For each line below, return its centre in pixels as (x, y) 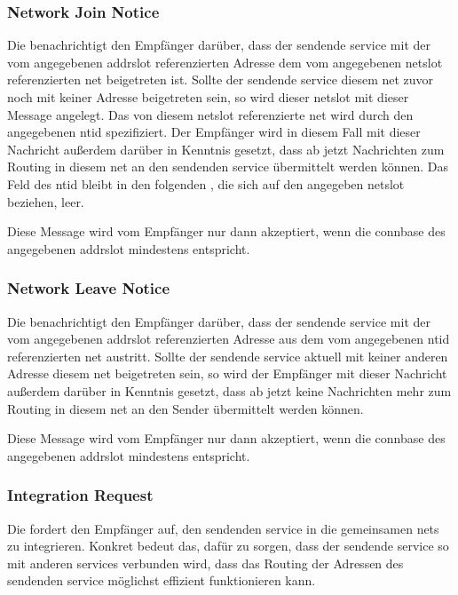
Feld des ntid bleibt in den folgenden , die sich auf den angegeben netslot (206, 183)
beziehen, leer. (46, 201)
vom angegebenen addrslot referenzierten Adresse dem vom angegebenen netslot (225, 62)
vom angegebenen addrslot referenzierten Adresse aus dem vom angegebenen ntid (229, 339)
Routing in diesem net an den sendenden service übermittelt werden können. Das (228, 167)
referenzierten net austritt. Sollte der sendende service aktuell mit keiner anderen (228, 356)
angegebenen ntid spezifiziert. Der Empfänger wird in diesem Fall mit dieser (214, 132)
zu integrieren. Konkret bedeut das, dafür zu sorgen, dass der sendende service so (228, 546)
